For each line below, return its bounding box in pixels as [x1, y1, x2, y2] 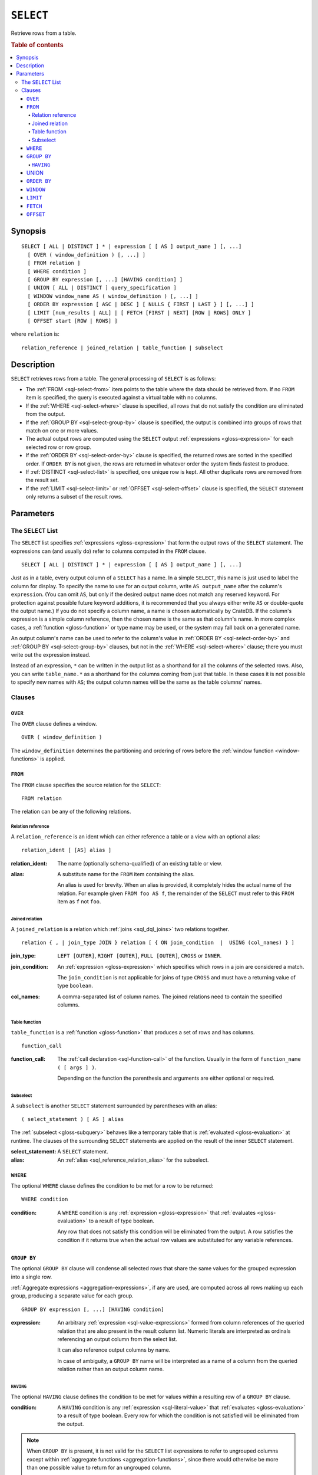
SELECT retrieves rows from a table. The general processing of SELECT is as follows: [11, 375, 216, 382]
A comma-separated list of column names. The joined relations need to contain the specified [57, 993, 283, 1000]
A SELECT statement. [57, 1148, 108, 1155]
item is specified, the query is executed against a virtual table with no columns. [25, 394, 217, 401]
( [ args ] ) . [57, 1064, 97, 1071]
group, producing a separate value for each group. [11, 1292, 134, 1299]
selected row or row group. [25, 443, 91, 451]
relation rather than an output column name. [57, 1366, 164, 1373]
